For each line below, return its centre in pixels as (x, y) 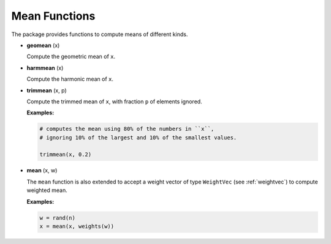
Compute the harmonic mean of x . (70, 79)
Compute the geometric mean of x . (71, 57)
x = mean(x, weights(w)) (77, 226)
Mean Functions (53, 16)
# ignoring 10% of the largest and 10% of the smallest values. (138, 137)
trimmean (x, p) (47, 90)
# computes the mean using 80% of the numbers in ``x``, (127, 129)
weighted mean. (47, 190)
